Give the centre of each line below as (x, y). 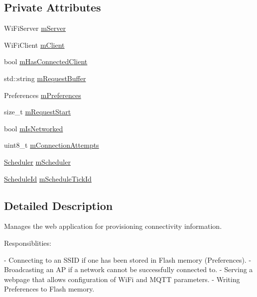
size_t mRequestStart (38, 112)
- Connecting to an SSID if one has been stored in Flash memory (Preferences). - (128, 259)
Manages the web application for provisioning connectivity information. (113, 226)
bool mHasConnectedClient (46, 61)
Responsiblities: (28, 243)
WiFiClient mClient (34, 45)
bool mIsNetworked (34, 128)
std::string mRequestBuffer (45, 78)
